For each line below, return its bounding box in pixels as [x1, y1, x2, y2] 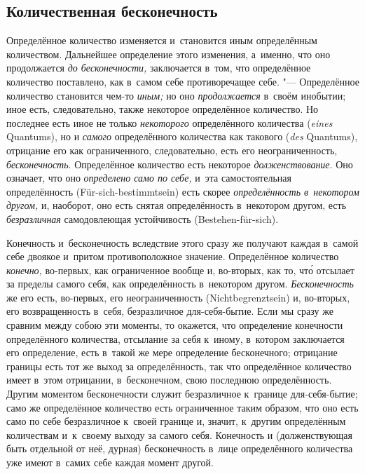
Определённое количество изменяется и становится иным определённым [6, 33, 317, 48]
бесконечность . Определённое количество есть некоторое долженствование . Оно [6, 156, 353, 171]
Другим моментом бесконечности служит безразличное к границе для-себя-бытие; [6, 386, 358, 401]
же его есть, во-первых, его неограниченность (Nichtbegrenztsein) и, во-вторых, [6, 290, 350, 304]
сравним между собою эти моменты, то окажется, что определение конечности [6, 318, 343, 332]
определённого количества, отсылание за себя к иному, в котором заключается [6, 331, 345, 346]
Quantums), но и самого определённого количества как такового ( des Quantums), [6, 129, 358, 144]
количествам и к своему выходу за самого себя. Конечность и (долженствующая [6, 427, 352, 442]
